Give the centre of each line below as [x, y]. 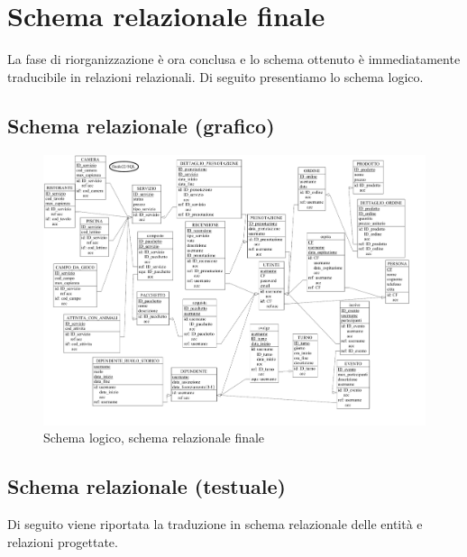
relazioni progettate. [63, 541]
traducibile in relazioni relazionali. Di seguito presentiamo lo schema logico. [215, 76]
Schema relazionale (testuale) [147, 486]
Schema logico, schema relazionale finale [154, 438]
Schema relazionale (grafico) [141, 125]
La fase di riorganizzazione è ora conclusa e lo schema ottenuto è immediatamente [234, 59]
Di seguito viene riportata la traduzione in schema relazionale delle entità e [215, 523]
